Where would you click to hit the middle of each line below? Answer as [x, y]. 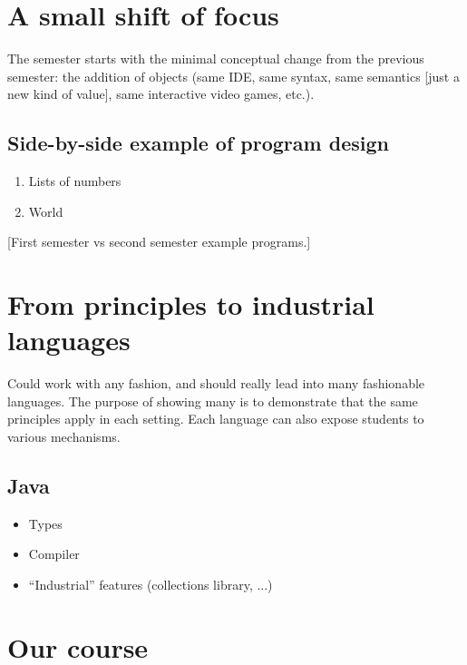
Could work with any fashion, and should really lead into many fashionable [216, 383]
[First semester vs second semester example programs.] [159, 242]
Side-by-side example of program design [198, 143]
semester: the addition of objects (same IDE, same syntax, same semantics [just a [233, 76]
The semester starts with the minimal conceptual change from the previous [216, 59]
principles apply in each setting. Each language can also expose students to [216, 419]
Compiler [54, 554]
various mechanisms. [64, 436]
